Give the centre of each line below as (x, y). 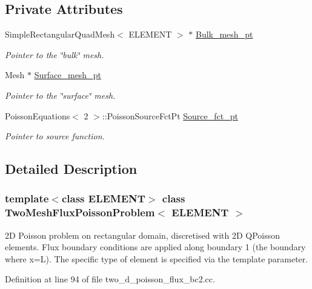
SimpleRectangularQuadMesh (60, 34)
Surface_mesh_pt (68, 75)
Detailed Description (71, 169)
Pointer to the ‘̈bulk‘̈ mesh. (55, 54)
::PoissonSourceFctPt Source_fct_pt (170, 115)
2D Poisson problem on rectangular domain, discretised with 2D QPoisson (143, 235)
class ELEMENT (103, 198)
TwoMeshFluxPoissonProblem (80, 212)
